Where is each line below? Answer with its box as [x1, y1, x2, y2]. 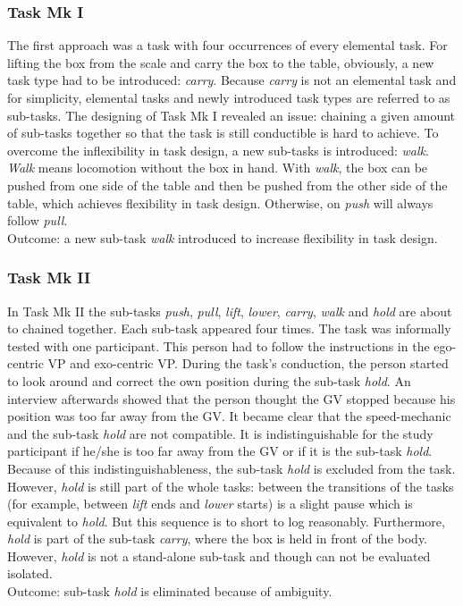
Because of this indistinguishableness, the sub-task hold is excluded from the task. [7, 459, 456, 477]
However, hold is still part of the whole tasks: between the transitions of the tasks [7, 476, 454, 495]
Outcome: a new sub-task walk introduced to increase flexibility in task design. [7, 228, 438, 247]
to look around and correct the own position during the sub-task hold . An [7, 371, 411, 390]
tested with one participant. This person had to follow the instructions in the [7, 336, 430, 355]
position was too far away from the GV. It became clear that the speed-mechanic [7, 407, 451, 425]
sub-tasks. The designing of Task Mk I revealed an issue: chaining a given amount [7, 105, 456, 124]
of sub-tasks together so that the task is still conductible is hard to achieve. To [7, 123, 439, 142]
